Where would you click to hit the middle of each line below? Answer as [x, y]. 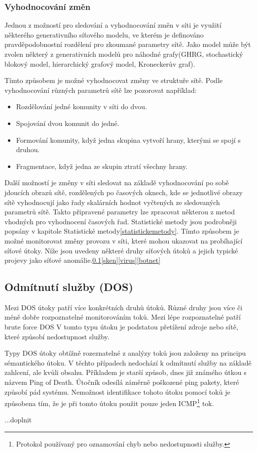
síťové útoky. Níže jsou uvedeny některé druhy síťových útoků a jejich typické [121, 250]
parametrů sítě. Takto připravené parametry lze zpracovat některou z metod [120, 212]
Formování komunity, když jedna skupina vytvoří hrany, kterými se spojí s [128, 140]
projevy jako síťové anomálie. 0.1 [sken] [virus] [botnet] [83, 260]
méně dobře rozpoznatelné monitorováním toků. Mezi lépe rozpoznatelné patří [123, 317]
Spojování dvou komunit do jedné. [68, 123]
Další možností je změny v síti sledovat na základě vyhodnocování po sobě [117, 183]
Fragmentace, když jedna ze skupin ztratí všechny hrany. [102, 166]
